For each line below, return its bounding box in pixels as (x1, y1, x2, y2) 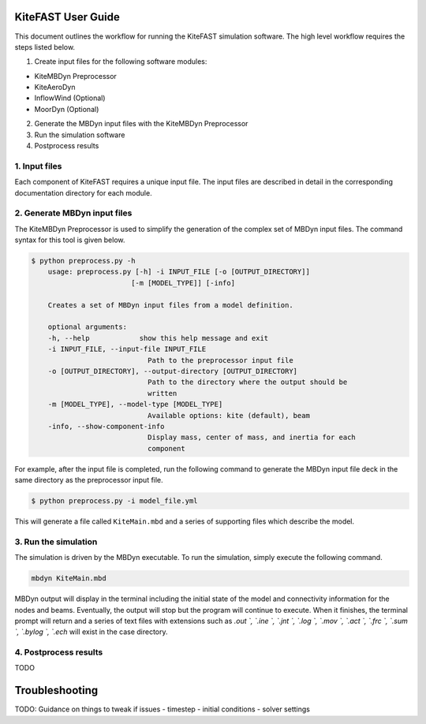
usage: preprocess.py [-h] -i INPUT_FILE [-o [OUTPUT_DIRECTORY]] (47, 267, 311, 276)
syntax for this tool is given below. (14, 235, 125, 244)
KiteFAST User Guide (14, 10, 120, 24)
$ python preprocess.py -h (31, 256, 136, 266)
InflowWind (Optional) (34, 93, 106, 103)
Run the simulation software (34, 130, 125, 140)
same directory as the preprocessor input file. (14, 476, 163, 485)
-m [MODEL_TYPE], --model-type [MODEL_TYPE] (47, 400, 223, 409)
